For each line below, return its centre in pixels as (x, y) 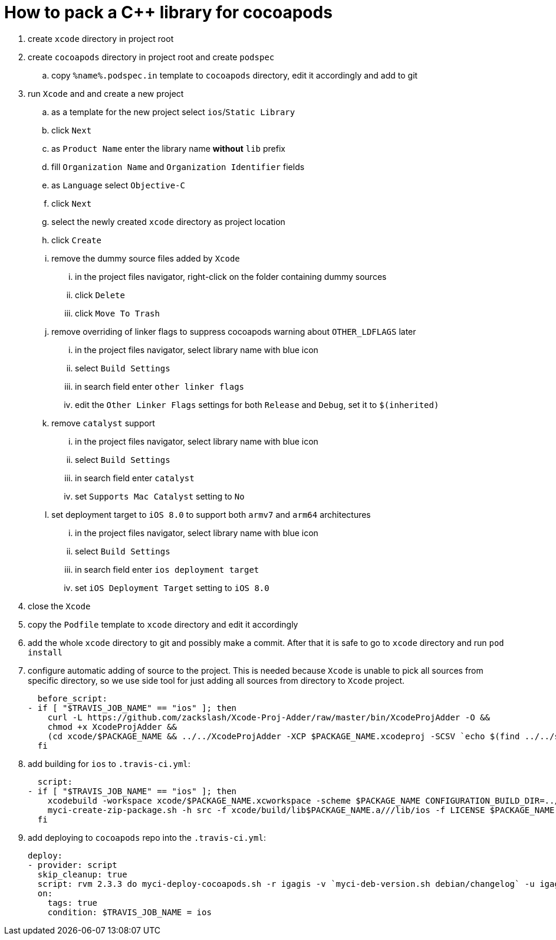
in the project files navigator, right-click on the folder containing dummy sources (231, 276)
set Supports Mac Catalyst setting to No (160, 496)
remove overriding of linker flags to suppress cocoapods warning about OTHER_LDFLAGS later (234, 331)
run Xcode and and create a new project (106, 93)
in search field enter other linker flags (160, 386)
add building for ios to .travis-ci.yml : (109, 763)
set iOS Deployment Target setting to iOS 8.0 (172, 587)
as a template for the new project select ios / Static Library (173, 112)
